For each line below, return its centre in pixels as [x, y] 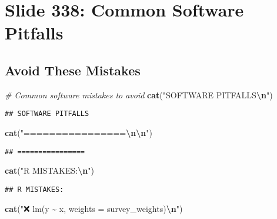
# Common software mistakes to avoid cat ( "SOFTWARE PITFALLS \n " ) [139, 94]
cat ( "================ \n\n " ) [79, 133]
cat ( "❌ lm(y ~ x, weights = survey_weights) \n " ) [94, 208]
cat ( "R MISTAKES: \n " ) [49, 170]
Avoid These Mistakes [73, 70]
